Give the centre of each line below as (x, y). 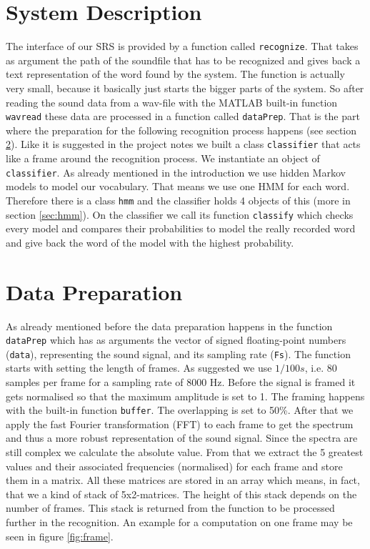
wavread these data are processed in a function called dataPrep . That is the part (183, 116)
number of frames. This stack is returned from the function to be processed (170, 508)
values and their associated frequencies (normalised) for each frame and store (174, 466)
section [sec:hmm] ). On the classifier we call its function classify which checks (180, 214)
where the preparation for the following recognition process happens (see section (181, 130)
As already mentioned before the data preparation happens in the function (169, 326)
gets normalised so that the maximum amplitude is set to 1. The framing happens (185, 396)
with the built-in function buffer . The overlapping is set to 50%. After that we (180, 410)
